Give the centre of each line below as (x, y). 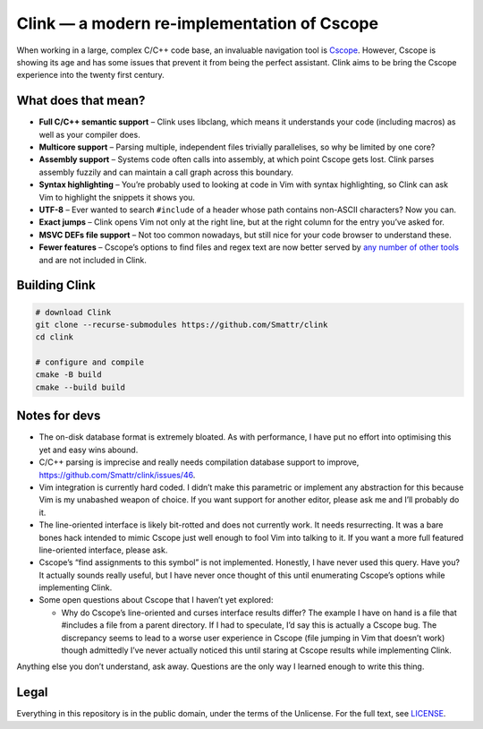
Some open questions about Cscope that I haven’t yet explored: (156, 600)
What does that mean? (81, 101)
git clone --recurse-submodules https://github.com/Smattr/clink (182, 324)
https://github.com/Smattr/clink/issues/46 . (117, 475)
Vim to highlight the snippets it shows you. (117, 197)
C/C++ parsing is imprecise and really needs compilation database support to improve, (199, 462)
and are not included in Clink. (93, 260)
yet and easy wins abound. (89, 450)
